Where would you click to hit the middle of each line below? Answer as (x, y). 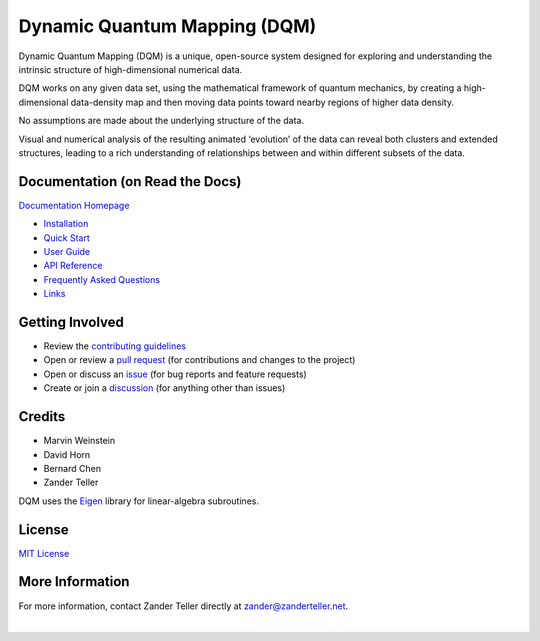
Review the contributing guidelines (115, 346)
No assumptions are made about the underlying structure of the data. (161, 121)
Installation (66, 224)
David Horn (67, 454)
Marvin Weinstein (79, 441)
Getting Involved (71, 321)
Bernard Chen (72, 468)
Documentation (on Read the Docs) (130, 181)
